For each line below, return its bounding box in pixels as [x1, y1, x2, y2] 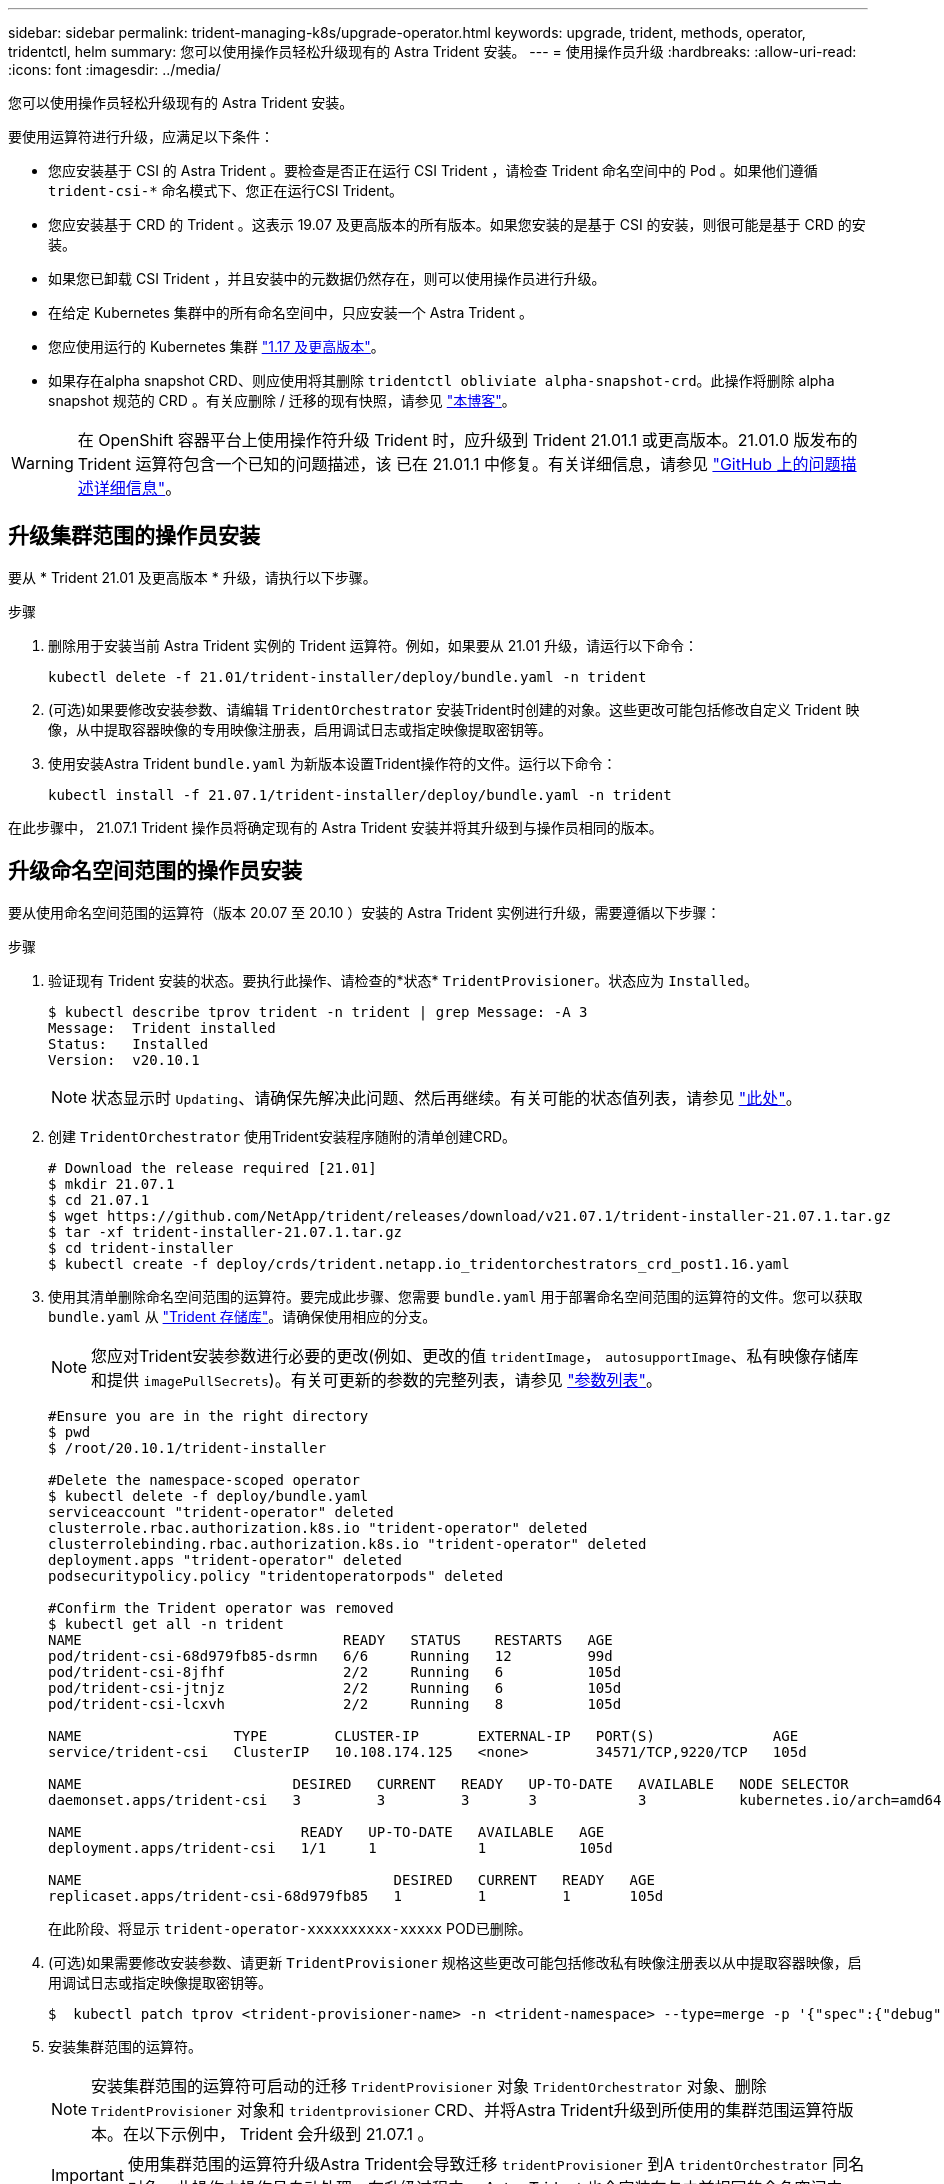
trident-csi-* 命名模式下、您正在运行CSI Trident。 [48, 182, 404, 199]
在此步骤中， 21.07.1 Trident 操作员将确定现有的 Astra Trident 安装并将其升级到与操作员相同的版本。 [8, 818, 663, 836]
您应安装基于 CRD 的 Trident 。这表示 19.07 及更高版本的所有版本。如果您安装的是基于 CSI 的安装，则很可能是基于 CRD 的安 [48, 216, 866, 233]
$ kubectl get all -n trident [48, 1615, 285, 1632]
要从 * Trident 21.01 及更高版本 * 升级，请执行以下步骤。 [8, 568, 377, 586]
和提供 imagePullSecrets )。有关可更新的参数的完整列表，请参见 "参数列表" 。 [91, 1369, 663, 1390]
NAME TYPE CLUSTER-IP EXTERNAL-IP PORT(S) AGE [48, 1727, 799, 1744]
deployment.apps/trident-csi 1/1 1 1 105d [48, 1839, 613, 1856]
